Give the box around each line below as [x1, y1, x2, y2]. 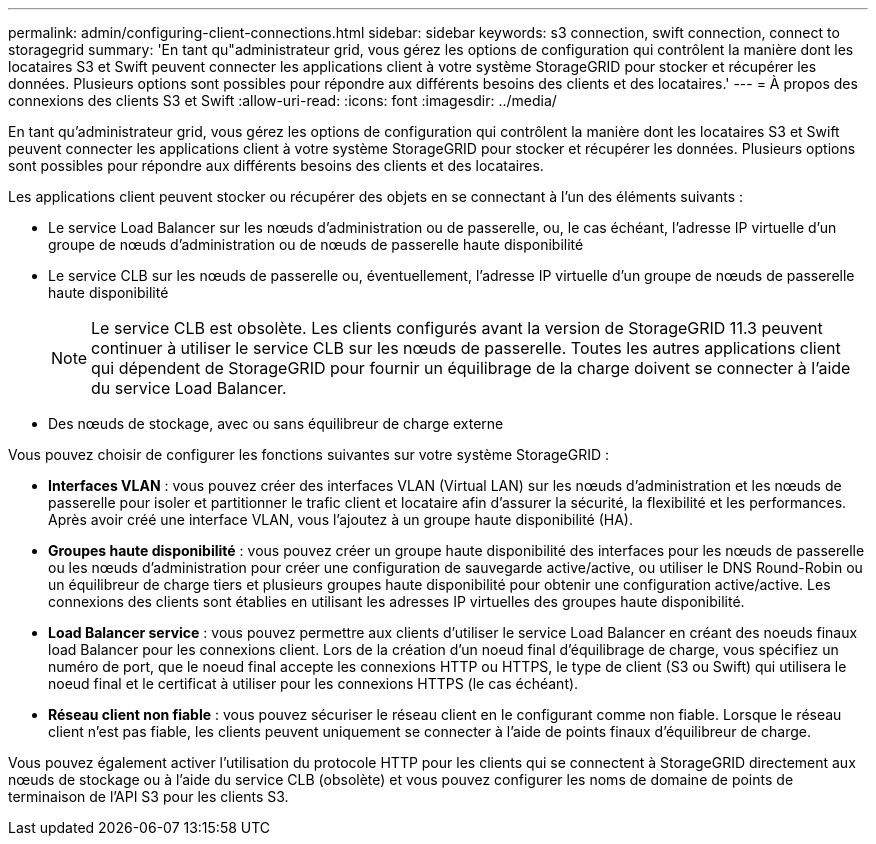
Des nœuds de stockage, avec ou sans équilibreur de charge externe [48, 415, 504, 432]
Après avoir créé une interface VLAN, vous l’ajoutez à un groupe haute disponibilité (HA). [48, 511, 634, 528]
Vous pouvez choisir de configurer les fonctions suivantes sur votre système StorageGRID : [8, 446, 610, 463]
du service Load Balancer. [91, 378, 287, 398]
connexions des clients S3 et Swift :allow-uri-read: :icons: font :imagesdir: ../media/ [8, 92, 557, 109]
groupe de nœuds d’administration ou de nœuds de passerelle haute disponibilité [48, 236, 584, 253]
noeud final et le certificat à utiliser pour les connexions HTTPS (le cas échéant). [48, 675, 579, 692]
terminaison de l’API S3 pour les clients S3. [8, 788, 289, 805]
